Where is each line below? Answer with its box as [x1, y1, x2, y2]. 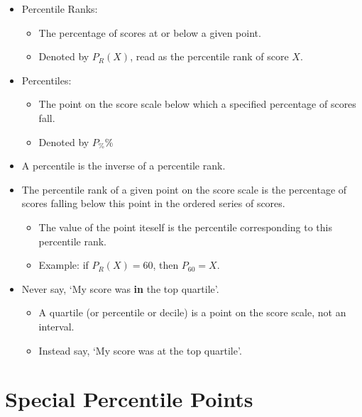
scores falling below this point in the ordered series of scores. [21, 196, 285, 211]
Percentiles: [21, 72, 72, 87]
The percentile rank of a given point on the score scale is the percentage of [21, 182, 347, 196]
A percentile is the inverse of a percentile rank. [21, 158, 226, 173]
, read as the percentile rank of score [130, 49, 289, 64]
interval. [38, 318, 75, 333]
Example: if [38, 257, 89, 272]
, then [153, 257, 179, 272]
